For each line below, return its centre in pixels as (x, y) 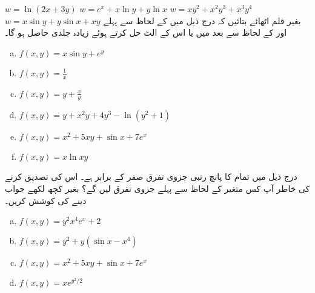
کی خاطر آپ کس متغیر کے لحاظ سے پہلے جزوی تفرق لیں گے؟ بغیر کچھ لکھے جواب (157, 189)
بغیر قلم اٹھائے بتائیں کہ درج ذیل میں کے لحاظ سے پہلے (202, 20)
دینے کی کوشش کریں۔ (46, 200)
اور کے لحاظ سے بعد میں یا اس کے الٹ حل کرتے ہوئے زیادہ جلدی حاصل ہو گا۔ (146, 32)
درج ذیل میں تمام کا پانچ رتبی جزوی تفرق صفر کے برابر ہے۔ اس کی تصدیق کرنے (151, 176)
